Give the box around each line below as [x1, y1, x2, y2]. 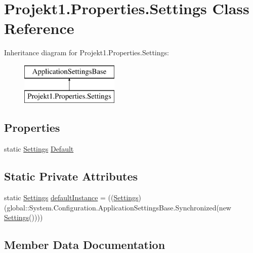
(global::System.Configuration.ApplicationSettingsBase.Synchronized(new [4, 202, 231, 212]
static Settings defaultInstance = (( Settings [4, 192, 139, 203]
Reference [4, 18, 74, 39]
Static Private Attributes [4, 168, 138, 184]
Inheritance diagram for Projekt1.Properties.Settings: [4, 47, 169, 58]
